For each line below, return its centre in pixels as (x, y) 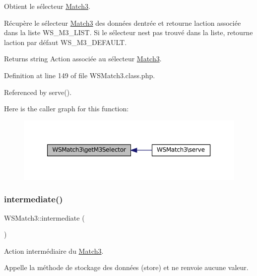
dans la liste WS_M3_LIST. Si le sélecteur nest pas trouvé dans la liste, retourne (128, 32)
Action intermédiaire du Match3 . (54, 251)
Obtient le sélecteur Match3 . (47, 6)
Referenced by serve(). (38, 92)
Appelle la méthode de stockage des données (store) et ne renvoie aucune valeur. (126, 267)
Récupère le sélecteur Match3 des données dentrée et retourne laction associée (123, 23)
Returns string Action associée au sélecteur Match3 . (83, 59)
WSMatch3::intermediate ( (44, 217)
